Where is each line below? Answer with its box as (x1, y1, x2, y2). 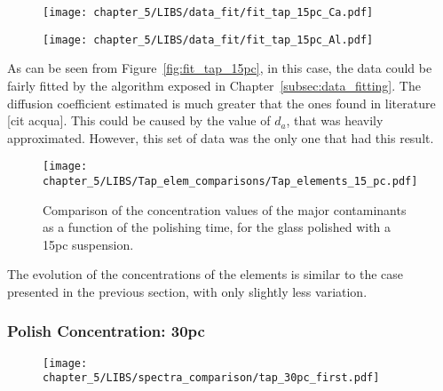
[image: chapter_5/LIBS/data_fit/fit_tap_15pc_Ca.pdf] (43, 6, 374, 19)
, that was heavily (286, 111, 384, 130)
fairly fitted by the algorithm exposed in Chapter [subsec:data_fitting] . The (7, 76, 421, 94)
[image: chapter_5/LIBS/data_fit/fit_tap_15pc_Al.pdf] (43, 33, 374, 46)
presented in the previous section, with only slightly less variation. (7, 282, 368, 300)
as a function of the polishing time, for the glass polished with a (43, 218, 392, 236)
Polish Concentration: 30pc (7, 320, 205, 342)
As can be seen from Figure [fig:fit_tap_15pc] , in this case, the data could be (7, 59, 432, 77)
